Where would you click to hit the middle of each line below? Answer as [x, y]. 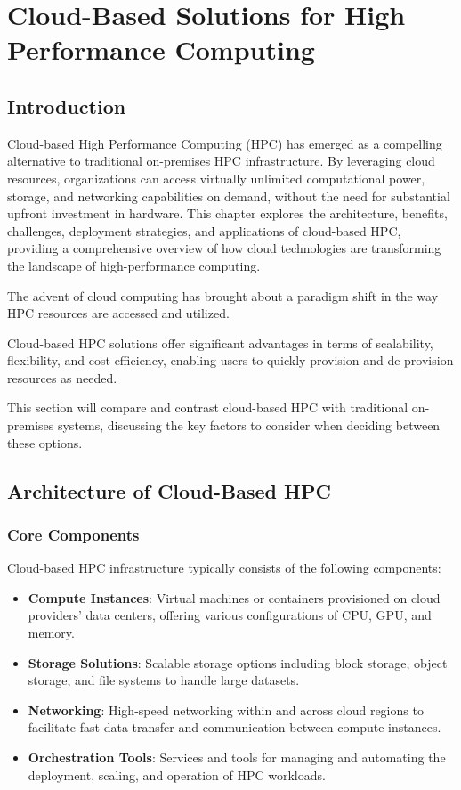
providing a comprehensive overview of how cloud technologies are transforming [224, 248]
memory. [51, 633]
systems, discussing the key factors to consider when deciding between [249, 425]
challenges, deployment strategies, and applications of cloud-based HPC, [204, 230]
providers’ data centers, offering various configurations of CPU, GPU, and [230, 615]
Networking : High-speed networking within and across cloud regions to [226, 709]
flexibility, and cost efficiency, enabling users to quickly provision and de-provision [230, 360]
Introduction [67, 106]
